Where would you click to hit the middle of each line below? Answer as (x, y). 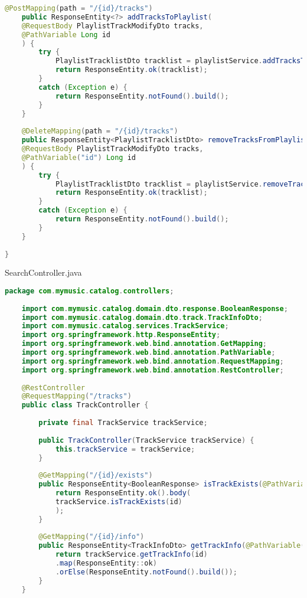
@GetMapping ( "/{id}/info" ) (92, 537)
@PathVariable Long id (66, 35)
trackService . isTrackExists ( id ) (119, 501)
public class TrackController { (85, 405)
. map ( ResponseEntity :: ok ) (106, 563)
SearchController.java (43, 272)
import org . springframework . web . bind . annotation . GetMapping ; (144, 344)
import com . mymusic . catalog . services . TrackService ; (125, 326)
